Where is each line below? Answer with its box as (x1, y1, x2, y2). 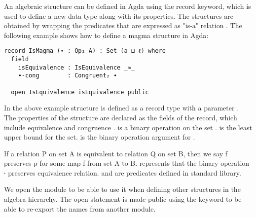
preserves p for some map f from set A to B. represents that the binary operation (4, 158, 250, 168)
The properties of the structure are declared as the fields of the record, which (4, 112, 237, 122)
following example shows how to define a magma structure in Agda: (4, 30, 209, 40)
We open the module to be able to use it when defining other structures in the (4, 184, 241, 194)
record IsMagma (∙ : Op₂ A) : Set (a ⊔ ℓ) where (4, 47, 166, 55)
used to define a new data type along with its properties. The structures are (4, 10, 233, 21)
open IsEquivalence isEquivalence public (11, 88, 149, 96)
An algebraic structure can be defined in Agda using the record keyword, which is (4, 1, 251, 11)
